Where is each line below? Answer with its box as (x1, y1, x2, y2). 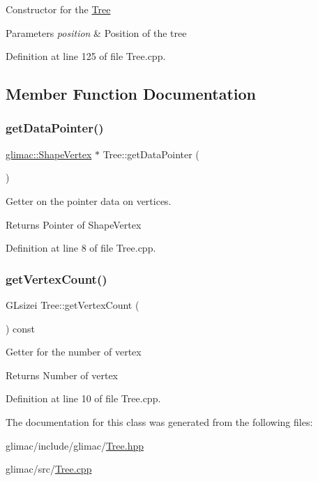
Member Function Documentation (6, 83, 257, 105)
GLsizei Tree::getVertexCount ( (6, 297, 139, 312)
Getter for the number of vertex (6, 344, 142, 359)
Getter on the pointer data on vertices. (6, 193, 172, 208)
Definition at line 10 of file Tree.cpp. (6, 391, 161, 406)
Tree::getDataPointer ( (103, 146, 199, 161)
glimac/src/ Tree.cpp (6, 461, 92, 476)
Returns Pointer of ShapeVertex (6, 217, 142, 231)
